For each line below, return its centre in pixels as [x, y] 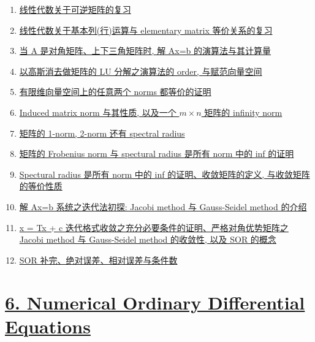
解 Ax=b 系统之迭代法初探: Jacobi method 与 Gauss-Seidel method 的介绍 [163, 206]
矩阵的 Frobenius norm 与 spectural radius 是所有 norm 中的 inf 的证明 [157, 154]
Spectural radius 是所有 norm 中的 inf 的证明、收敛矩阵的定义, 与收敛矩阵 [165, 174]
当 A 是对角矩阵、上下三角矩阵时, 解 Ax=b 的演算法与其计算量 [145, 51]
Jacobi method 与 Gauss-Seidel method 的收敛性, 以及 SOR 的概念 [148, 239]
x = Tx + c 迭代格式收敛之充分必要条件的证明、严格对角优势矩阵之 [154, 227]
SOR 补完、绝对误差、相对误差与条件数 [98, 260]
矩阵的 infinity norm [243, 112]
